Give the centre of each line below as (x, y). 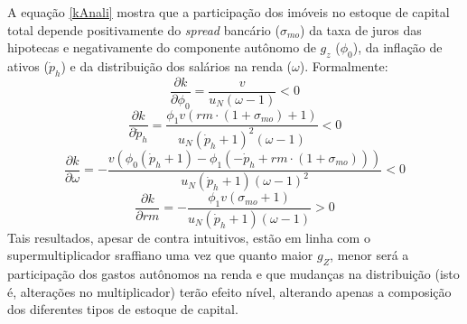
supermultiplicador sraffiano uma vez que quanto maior (160, 255)
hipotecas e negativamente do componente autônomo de (162, 47)
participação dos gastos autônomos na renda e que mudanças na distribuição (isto (233, 274)
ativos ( (28, 65)
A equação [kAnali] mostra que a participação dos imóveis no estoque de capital (229, 12)
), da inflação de (397, 47)
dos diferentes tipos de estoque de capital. (123, 309)
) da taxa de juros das (361, 29)
